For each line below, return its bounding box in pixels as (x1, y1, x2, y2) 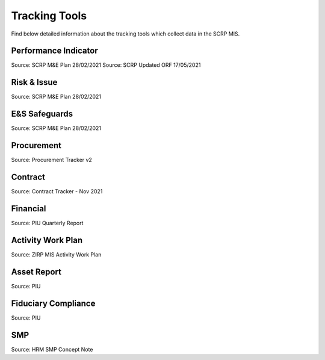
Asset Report (11, 267, 61, 277)
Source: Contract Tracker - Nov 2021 (11, 188, 103, 195)
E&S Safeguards (11, 109, 73, 119)
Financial (11, 203, 46, 214)
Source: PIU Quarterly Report (11, 219, 84, 226)
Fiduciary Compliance (11, 298, 96, 308)
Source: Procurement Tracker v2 (11, 157, 93, 164)
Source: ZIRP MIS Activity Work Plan (11, 250, 102, 258)
